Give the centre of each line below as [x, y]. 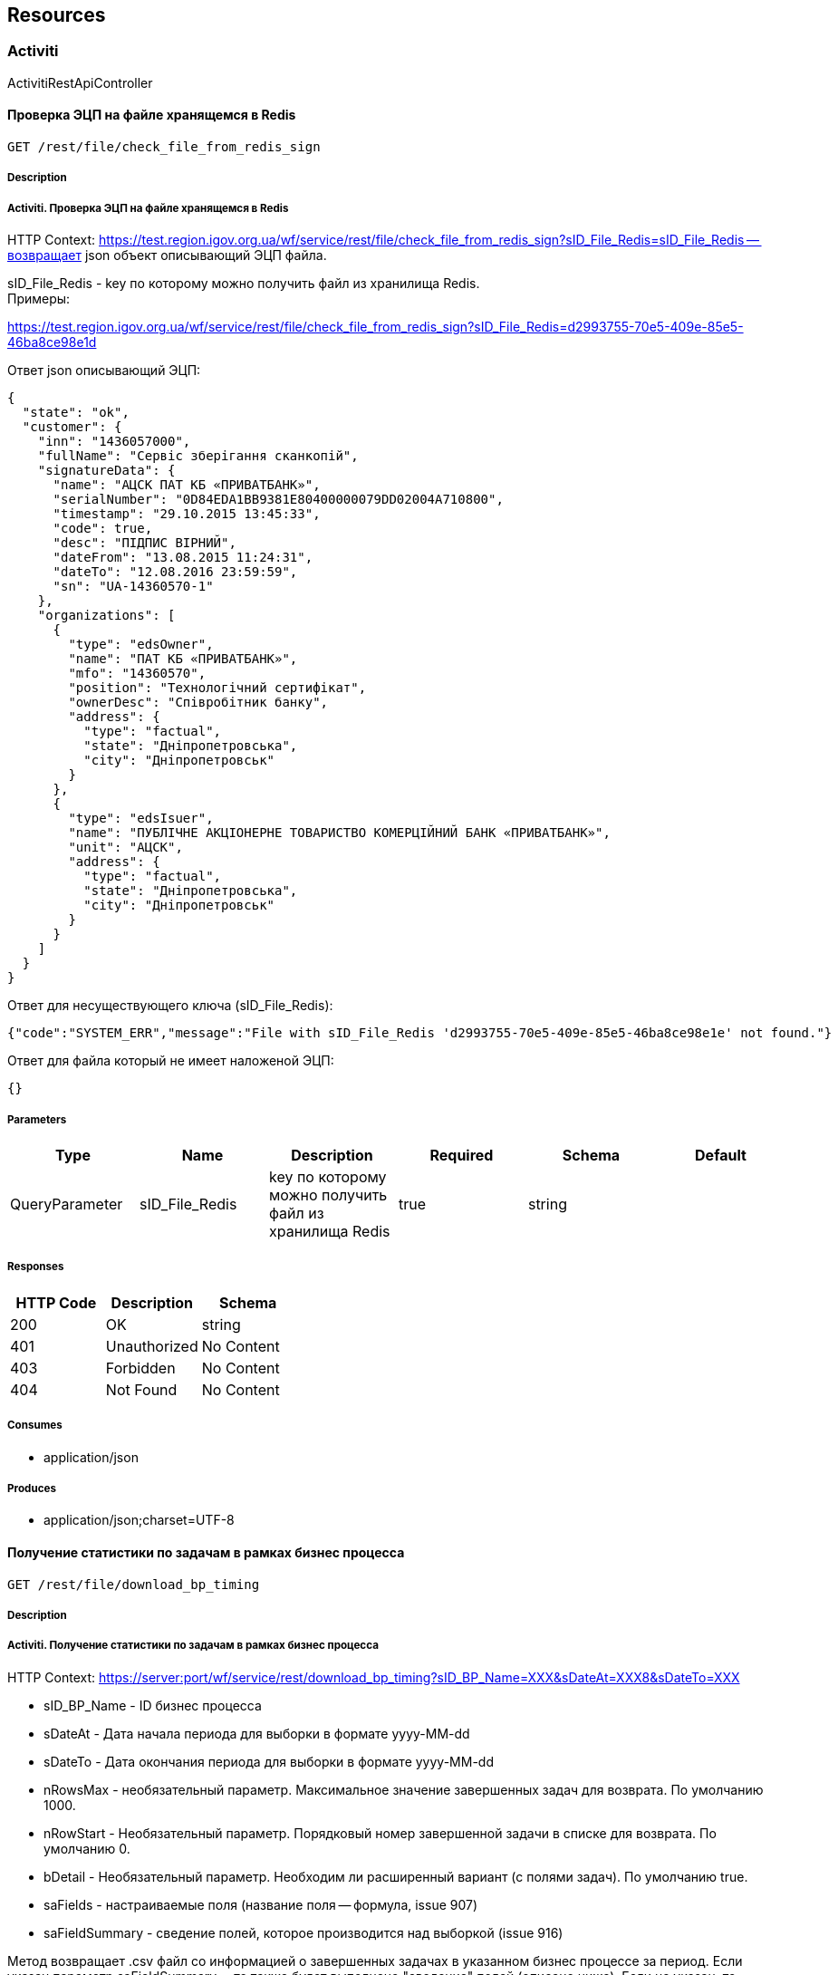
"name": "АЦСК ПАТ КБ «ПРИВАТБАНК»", [187, 485]
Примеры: [39, 299]
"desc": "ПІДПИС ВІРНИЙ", [144, 543]
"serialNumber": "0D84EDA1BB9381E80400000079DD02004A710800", [278, 500]
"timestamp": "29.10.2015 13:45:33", [187, 514]
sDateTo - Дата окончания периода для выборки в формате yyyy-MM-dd [269, 1761]
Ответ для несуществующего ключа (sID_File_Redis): [170, 1006]
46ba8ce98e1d [52, 342]
